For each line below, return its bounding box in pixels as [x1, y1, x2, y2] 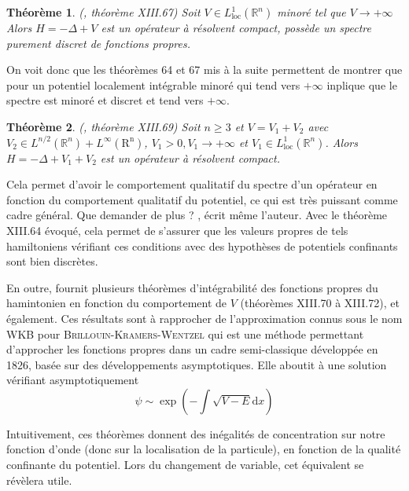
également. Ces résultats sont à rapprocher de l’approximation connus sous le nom [6, 310, 403, 326]
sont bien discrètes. [6, 253, 98, 269]
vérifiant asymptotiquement [6, 372, 139, 388]
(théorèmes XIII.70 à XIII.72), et [240, 295, 400, 311]
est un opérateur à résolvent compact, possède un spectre [101, 20, 371, 35]
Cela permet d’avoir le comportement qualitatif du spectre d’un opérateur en [6, 176, 378, 192]
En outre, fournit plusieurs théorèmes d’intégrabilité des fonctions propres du [6, 279, 378, 295]
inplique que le [326, 76, 397, 93]
